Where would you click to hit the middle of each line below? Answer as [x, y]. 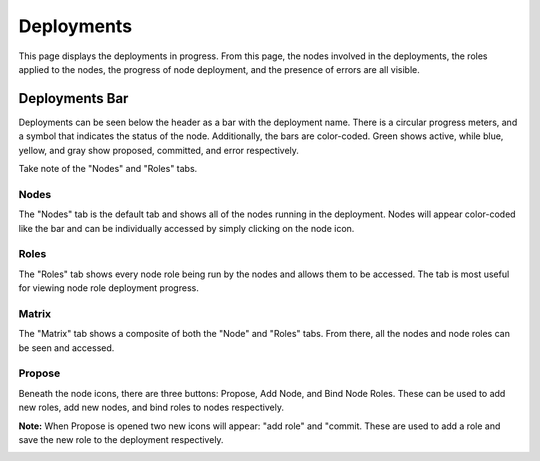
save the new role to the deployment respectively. [121, 439]
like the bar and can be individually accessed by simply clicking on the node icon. [186, 228]
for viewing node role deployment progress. [108, 288]
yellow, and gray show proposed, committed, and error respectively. [159, 150]
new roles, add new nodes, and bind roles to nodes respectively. [151, 407]
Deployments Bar [73, 98]
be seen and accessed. [66, 347]
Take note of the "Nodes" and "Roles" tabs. [108, 169]
